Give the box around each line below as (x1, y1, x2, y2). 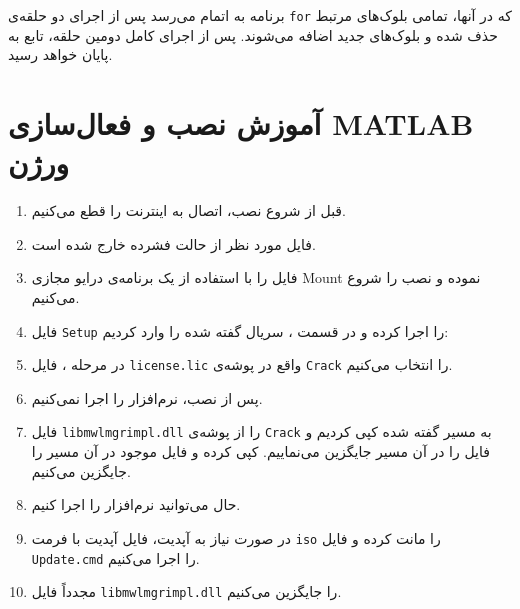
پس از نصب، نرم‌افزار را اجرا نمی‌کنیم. (31, 387, 263, 408)
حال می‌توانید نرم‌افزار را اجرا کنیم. (31, 494, 241, 515)
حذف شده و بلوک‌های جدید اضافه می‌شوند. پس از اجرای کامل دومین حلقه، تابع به (8, 24, 498, 45)
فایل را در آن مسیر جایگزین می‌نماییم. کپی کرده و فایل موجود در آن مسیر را (31, 441, 490, 462)
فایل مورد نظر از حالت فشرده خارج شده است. (31, 233, 316, 254)
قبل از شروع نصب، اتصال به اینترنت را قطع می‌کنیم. (31, 200, 346, 221)
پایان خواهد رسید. (8, 44, 113, 65)
